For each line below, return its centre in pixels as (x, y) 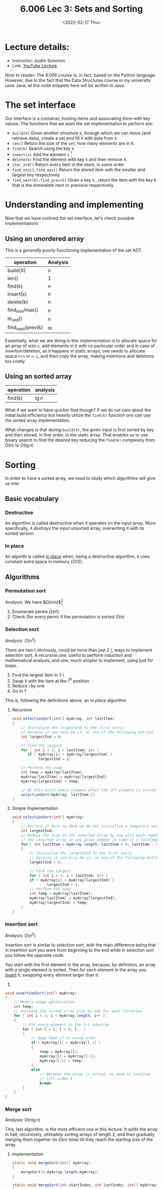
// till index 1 (56, 1079)
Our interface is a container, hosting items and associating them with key (78, 118)
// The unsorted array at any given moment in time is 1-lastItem (90, 840)
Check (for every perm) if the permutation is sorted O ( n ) (68, 616)
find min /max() (23, 310)
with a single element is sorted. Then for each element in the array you (76, 970)
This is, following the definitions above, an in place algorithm (66, 700)
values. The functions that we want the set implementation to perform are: (79, 123)
